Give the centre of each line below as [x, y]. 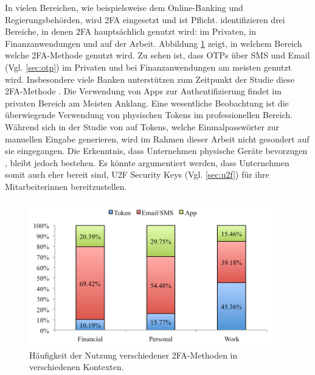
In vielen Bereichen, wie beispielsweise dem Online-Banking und [124, 7]
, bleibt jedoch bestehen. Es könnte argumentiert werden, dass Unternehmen [147, 162]
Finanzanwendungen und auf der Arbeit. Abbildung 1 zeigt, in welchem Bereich [154, 43]
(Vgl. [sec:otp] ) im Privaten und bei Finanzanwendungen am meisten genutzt [148, 67]
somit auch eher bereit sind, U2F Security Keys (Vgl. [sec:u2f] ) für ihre [137, 174]
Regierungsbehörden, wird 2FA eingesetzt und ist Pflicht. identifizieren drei [145, 19]
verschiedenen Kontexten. [77, 367]
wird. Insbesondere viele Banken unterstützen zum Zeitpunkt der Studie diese [150, 79]
